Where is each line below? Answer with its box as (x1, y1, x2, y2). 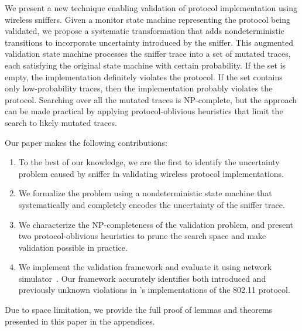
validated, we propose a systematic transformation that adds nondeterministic (5, 25, 284, 37)
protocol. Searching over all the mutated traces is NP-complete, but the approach (5, 93, 297, 105)
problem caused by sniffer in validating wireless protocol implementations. (18, 167, 284, 179)
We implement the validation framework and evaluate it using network (18, 261, 272, 273)
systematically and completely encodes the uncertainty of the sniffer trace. (18, 198, 285, 210)
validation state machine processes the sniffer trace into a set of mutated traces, (5, 47, 291, 60)
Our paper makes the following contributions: (5, 136, 167, 148)
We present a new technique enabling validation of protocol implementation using (5, 2, 297, 13)
